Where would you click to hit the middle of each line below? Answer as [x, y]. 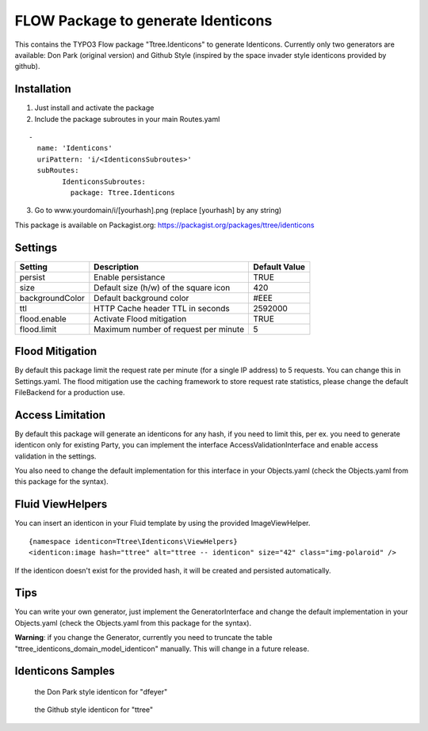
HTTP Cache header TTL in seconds [162, 308]
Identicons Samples [65, 671]
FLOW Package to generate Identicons [143, 21]
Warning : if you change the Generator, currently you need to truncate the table [143, 638]
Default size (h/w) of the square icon [162, 287]
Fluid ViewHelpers [61, 504]
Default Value [279, 267]
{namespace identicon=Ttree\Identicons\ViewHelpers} [133, 541]
